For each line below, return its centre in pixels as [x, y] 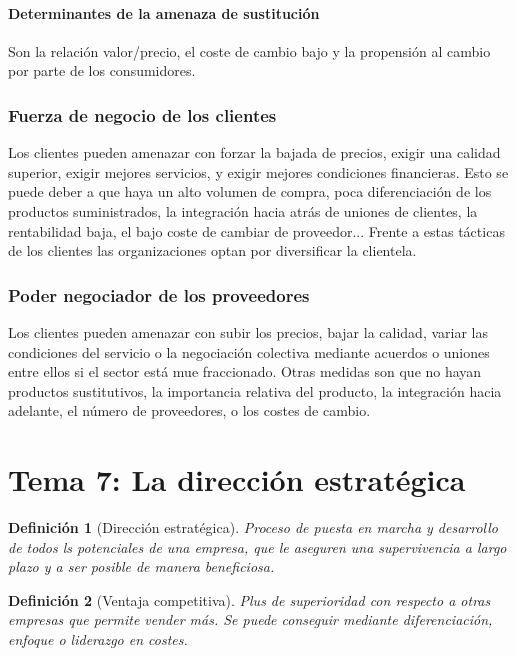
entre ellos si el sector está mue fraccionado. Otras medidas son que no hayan [245, 371]
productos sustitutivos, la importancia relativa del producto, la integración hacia [255, 390]
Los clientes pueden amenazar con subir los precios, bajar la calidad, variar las [248, 331]
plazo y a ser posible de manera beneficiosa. [141, 566]
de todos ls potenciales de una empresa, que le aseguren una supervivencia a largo [257, 546]
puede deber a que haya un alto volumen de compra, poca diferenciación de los [250, 191]
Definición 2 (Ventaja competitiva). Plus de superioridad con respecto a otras [249, 599]
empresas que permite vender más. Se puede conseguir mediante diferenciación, [250, 619]
